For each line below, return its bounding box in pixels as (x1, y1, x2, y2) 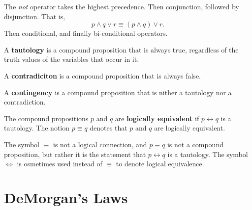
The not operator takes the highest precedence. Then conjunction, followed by (4, 1, 239, 11)
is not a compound (167, 139, 223, 149)
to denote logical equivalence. (116, 158, 204, 169)
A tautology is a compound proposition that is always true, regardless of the (4, 44, 239, 54)
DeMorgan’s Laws (4, 187, 128, 207)
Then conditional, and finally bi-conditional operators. (4, 28, 168, 38)
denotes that (90, 123, 127, 133)
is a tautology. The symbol (167, 149, 248, 159)
